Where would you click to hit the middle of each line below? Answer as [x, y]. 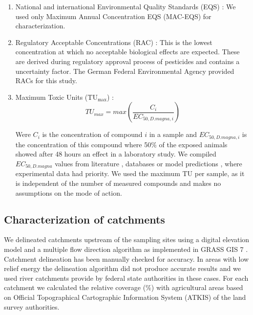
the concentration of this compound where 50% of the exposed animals [121, 144]
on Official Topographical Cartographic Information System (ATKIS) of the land [125, 297]
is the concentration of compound [92, 134]
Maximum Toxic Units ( [52, 97]
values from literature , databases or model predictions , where [148, 163]
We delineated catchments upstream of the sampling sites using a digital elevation [127, 239]
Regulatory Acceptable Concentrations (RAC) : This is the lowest [114, 42]
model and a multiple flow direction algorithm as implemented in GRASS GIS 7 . [126, 249]
